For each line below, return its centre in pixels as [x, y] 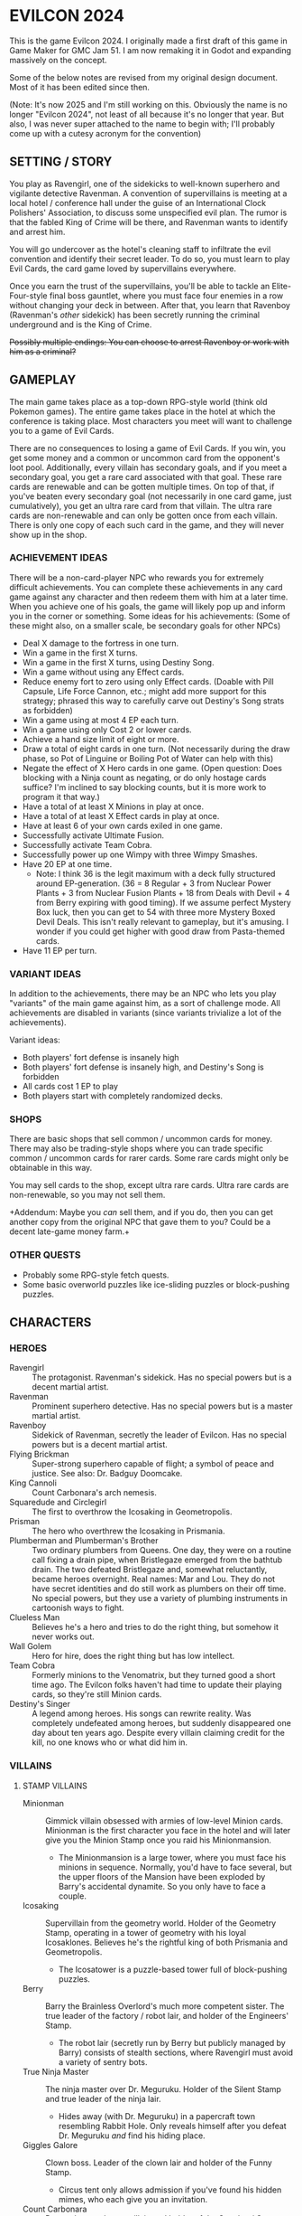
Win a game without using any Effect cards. [103, 672]
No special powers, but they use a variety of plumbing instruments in [160, 1598]
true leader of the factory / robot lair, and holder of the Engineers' [167, 2015]
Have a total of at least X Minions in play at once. [113, 806]
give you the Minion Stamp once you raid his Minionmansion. [158, 1840]
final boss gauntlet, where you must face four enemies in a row [166, 296]
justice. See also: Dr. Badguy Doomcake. [107, 1474]
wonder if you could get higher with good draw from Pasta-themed [160, 931]
